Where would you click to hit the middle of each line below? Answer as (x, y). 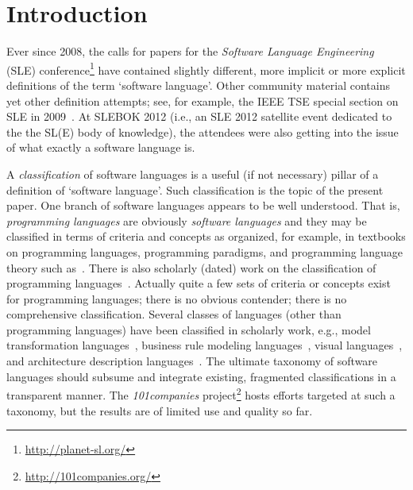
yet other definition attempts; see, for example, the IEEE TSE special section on (203, 100)
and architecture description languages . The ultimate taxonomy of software (192, 361)
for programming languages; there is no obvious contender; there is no (177, 298)
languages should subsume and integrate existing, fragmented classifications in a (201, 376)
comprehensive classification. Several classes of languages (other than (174, 314)
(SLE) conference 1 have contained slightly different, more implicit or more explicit (206, 68)
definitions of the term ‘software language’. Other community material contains (198, 85)
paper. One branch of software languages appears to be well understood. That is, (203, 205)
